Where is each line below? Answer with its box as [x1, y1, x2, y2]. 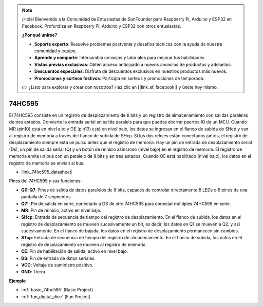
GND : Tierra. [21, 269, 47, 275]
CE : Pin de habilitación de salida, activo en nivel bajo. [21, 248, 128, 254]
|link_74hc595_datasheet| [21, 169, 73, 175]
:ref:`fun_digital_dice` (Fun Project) [21, 293, 91, 300]
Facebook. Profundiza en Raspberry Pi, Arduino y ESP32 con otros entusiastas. [22, 23, 181, 29]
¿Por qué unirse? [22, 32, 57, 38]
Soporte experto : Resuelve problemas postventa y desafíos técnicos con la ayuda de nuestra [34, 41, 223, 47]
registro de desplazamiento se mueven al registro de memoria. [21, 242, 147, 247]
